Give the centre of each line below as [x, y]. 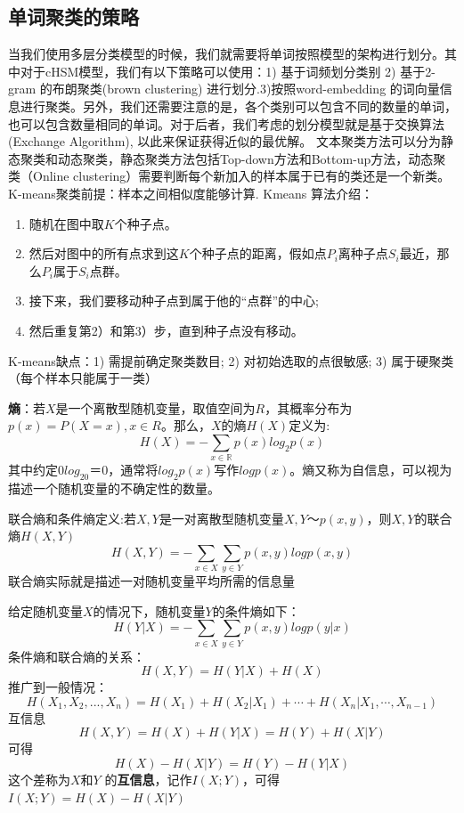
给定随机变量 [45, 610]
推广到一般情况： [58, 687]
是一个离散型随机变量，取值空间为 [155, 407]
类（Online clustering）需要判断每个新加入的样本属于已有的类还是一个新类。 [229, 176]
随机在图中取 [66, 223]
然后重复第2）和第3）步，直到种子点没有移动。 [166, 330]
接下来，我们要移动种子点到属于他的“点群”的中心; [174, 301]
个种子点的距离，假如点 [258, 253]
